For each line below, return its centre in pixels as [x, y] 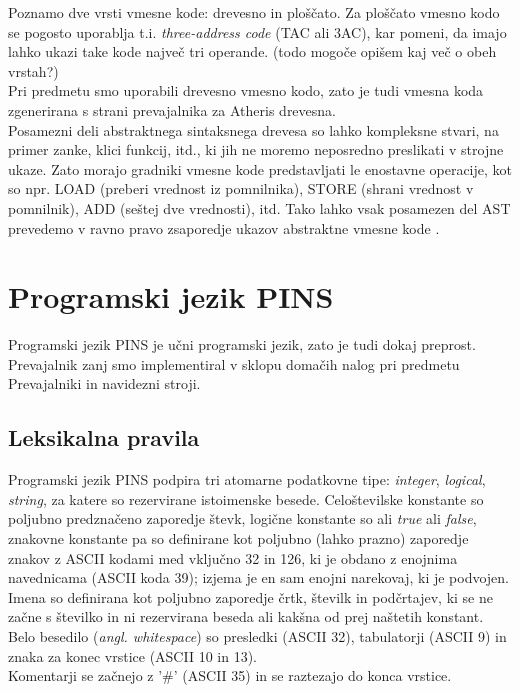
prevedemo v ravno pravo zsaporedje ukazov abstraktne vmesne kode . [224, 227]
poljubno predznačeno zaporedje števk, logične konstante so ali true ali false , [242, 518]
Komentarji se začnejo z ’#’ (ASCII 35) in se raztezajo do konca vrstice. [230, 675]
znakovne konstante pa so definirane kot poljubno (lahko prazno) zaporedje [238, 538]
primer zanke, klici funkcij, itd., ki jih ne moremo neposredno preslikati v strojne [256, 149]
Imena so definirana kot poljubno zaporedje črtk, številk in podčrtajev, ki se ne [250, 596]
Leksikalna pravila [104, 437]
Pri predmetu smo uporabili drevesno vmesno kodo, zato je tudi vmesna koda [246, 90]
